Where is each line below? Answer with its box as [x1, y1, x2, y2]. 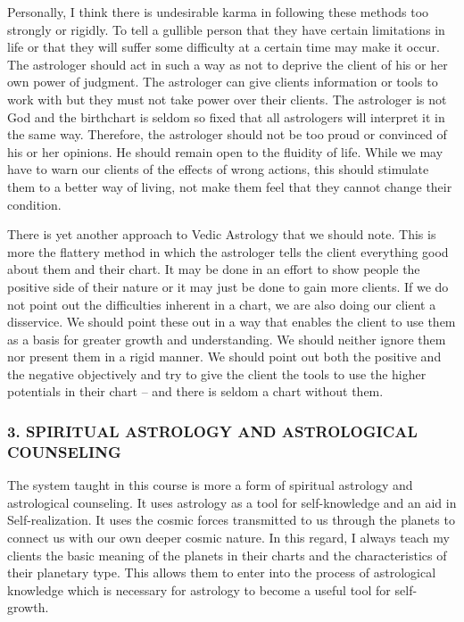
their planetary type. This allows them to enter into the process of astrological [7, 563, 436, 582]
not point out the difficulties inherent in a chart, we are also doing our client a [7, 294, 436, 313]
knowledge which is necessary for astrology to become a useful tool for [7, 580, 391, 599]
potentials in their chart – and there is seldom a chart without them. [7, 382, 384, 401]
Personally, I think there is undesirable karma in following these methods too [7, 3, 429, 21]
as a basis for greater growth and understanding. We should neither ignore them [7, 329, 446, 348]
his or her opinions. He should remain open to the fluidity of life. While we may [7, 142, 443, 161]
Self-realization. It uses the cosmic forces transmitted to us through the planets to [7, 510, 455, 529]
